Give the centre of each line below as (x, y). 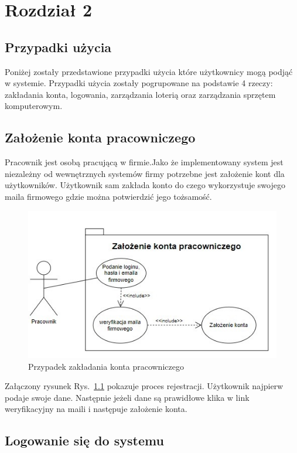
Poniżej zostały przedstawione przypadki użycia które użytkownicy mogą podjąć (149, 71)
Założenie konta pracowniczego (100, 137)
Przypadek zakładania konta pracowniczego (106, 366)
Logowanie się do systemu (84, 440)
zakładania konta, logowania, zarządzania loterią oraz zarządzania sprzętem (140, 94)
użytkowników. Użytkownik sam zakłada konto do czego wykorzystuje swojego (145, 185)
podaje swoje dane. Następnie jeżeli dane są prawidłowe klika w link (127, 397)
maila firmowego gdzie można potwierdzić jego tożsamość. (108, 196)
